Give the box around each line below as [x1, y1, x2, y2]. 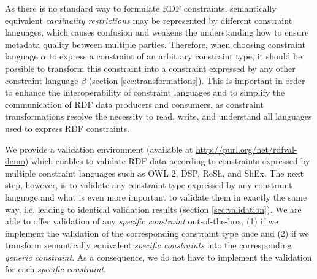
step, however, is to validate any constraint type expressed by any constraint [5, 178, 292, 191]
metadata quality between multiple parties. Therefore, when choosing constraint [5, 37, 305, 50]
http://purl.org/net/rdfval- [196, 142, 297, 155]
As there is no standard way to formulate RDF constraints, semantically [5, 2, 277, 14]
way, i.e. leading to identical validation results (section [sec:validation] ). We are [5, 202, 302, 215]
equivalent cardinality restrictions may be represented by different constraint [5, 13, 292, 26]
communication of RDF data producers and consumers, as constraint [5, 97, 264, 110]
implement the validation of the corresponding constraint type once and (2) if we [5, 226, 309, 239]
